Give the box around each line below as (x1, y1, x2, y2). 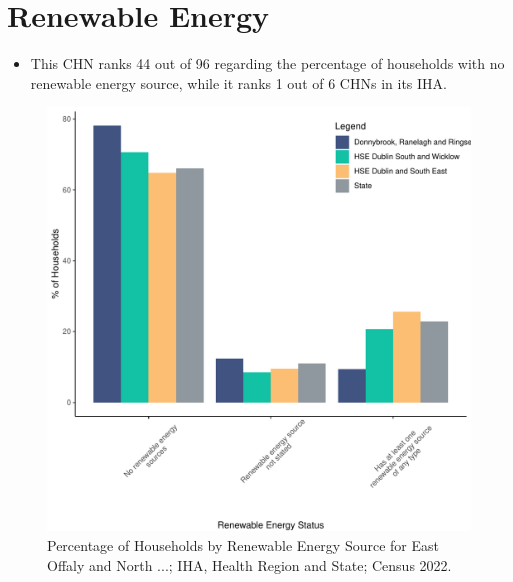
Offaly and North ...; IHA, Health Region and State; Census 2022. (47, 554, 452, 575)
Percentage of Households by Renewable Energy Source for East (47, 534, 439, 555)
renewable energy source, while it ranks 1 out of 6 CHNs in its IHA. (30, 72, 447, 93)
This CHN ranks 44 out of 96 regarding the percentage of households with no (30, 53, 505, 74)
